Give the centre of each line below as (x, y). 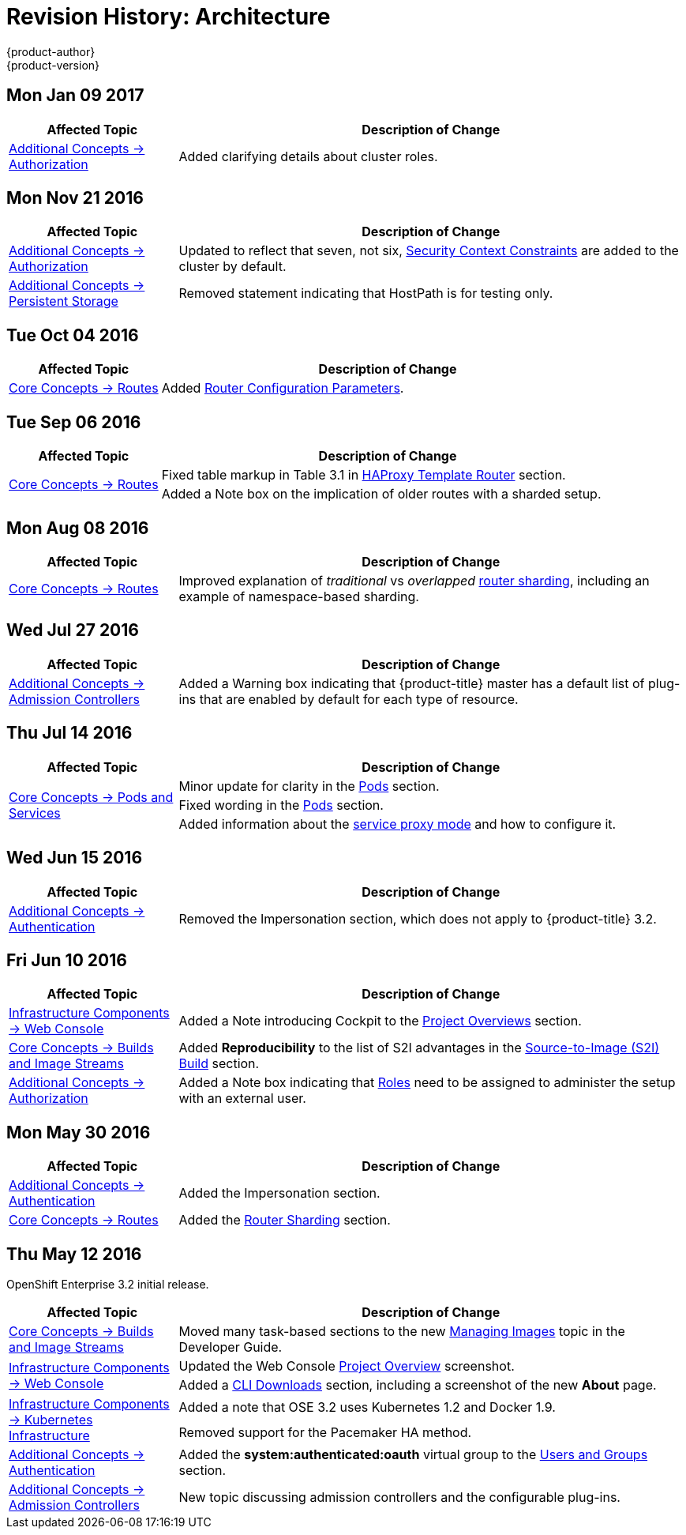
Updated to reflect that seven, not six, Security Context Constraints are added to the (429, 251)
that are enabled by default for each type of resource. (359, 699)
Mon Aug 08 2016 (78, 528)
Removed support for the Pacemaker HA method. (325, 1433)
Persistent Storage (64, 301)
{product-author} (51, 51)
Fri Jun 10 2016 (67, 960)
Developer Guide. (231, 1347)
